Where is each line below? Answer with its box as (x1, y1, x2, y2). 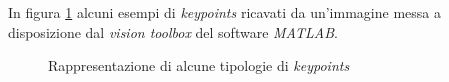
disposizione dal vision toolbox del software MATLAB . (8, 21, 338, 42)
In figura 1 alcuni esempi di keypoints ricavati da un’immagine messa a (8, 2, 441, 22)
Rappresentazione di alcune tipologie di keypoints (48, 55, 350, 76)
